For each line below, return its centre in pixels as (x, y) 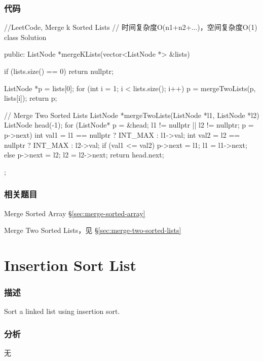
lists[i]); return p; (31, 98)
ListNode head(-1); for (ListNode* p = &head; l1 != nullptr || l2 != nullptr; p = (129, 125)
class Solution (25, 37)
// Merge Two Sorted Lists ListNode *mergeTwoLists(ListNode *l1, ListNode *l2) (132, 115)
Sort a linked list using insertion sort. (62, 311)
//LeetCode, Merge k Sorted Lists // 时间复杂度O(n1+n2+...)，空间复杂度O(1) (131, 27)
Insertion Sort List (70, 265)
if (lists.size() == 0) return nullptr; (59, 71)
